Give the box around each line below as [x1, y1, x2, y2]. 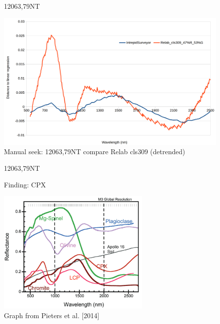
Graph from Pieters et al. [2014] [4, 310, 100, 321]
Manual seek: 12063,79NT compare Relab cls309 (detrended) [4, 146, 185, 157]
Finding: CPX [4, 179, 46, 189]
